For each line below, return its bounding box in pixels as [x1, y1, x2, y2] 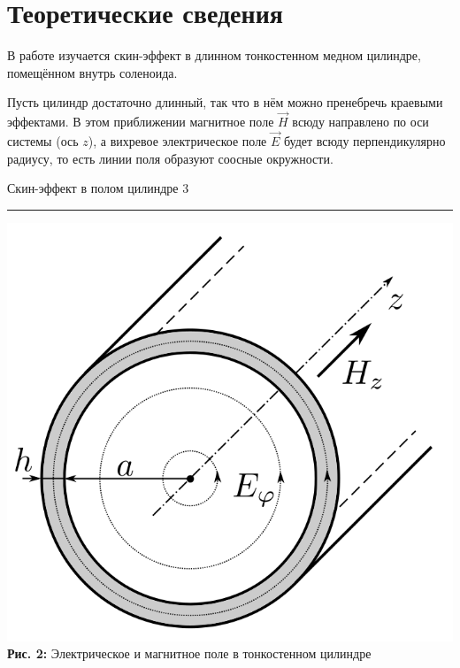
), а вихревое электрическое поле [88, 131, 267, 150]
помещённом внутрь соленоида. [7, 63, 178, 81]
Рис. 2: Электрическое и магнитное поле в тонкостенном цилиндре [7, 644, 372, 663]
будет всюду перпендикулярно [284, 131, 446, 150]
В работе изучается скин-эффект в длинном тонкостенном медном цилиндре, [7, 46, 421, 65]
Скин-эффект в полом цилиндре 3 [7, 179, 189, 197]
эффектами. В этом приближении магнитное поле [7, 112, 274, 131]
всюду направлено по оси [292, 112, 429, 131]
